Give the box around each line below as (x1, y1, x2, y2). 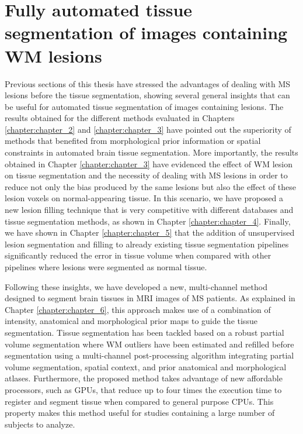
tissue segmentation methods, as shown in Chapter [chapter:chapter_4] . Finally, (5, 215, 291, 227)
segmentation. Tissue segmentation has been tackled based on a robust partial (5, 326, 284, 338)
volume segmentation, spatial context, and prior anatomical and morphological (5, 360, 287, 373)
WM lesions (5, 43, 102, 67)
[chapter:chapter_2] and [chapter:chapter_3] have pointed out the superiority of (5, 123, 291, 135)
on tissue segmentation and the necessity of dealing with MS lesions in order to (5, 169, 288, 181)
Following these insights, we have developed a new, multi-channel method (5, 280, 267, 292)
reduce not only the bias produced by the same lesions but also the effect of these (5, 180, 297, 192)
